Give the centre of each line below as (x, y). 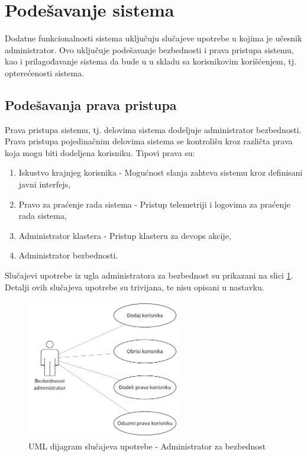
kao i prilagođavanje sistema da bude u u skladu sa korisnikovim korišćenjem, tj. (151, 61)
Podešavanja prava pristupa (91, 104)
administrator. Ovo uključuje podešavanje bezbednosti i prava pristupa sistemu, (149, 49)
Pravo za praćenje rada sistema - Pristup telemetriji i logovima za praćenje (154, 204)
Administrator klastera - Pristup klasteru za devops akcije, (125, 235)
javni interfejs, (45, 184)
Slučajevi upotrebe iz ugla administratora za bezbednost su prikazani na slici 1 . (149, 275)
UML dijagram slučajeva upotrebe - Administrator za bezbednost (147, 446)
